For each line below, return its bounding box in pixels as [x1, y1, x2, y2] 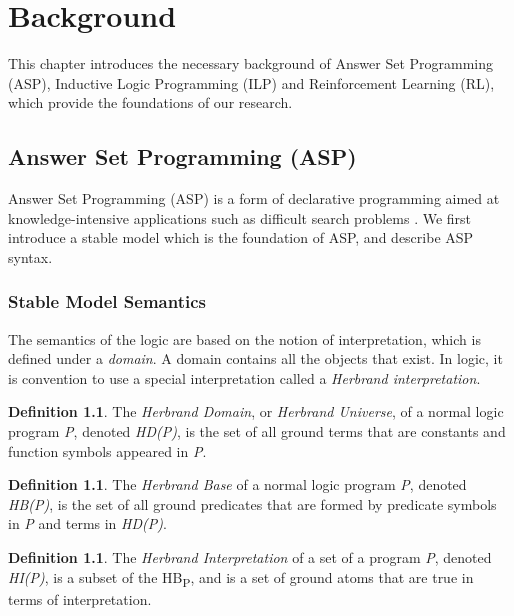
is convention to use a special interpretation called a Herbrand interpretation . [8, 367, 481, 388]
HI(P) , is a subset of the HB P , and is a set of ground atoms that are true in [8, 566, 474, 590]
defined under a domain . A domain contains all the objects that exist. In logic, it [8, 348, 503, 369]
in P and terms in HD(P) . [8, 513, 167, 534]
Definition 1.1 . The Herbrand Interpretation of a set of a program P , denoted [8, 547, 492, 568]
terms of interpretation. [8, 588, 152, 609]
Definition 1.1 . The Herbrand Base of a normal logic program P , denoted [8, 474, 467, 495]
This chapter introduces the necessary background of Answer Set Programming [8, 53, 494, 74]
